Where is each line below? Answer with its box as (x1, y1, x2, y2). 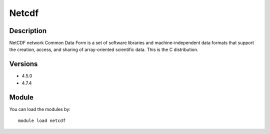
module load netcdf (18, 118, 66, 123)
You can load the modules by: (9, 106, 71, 112)
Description (9, 26, 47, 35)
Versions (9, 60, 38, 68)
